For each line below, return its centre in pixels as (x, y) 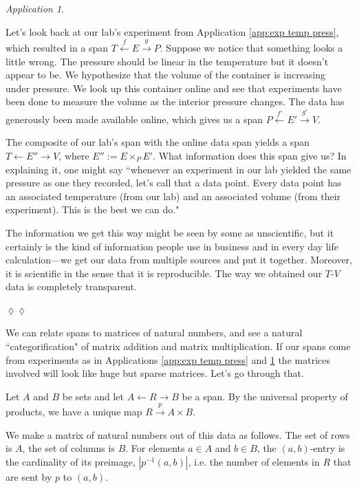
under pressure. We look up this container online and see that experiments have (174, 88)
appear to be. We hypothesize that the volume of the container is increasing (166, 75)
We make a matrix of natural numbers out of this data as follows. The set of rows (178, 434)
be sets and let (93, 396)
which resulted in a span (57, 47)
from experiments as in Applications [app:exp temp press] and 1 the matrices (168, 359)
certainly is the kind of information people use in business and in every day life (172, 246)
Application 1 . (35, 8)
